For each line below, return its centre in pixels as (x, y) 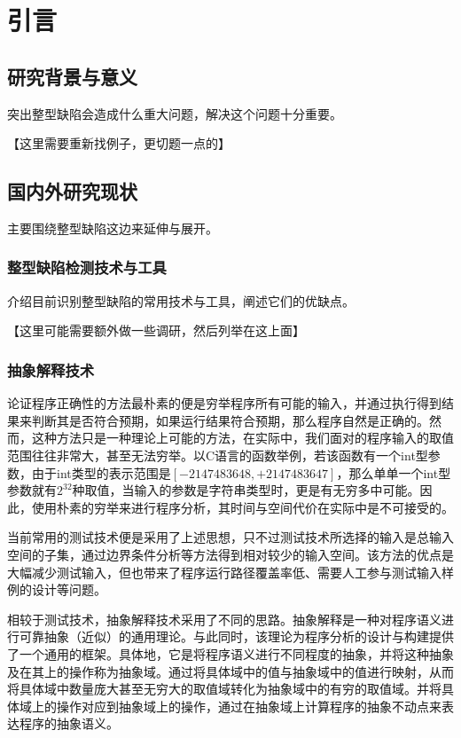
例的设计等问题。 (57, 589)
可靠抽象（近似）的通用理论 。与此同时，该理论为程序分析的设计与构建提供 (236, 636)
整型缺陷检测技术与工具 (87, 267)
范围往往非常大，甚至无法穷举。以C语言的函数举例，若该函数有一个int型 (218, 455)
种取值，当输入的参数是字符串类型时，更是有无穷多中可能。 (246, 490)
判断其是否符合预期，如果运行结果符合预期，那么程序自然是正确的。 (230, 420)
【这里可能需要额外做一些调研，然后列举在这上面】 (156, 330)
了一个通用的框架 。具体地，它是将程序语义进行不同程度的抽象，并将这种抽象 (230, 653)
